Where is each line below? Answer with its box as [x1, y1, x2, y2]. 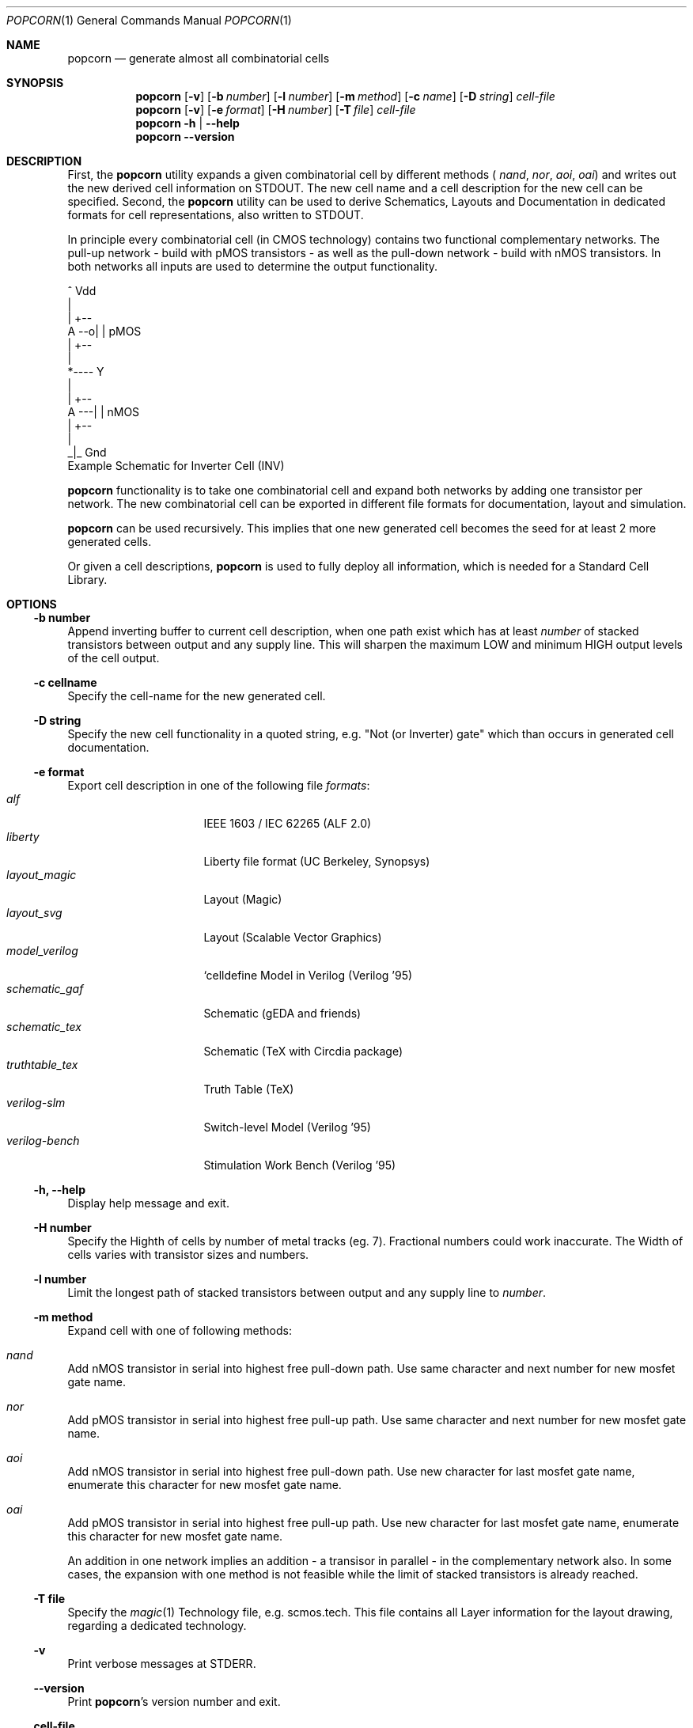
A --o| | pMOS [67, 324, 142, 338]
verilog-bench [6, 1134, 80, 1147]
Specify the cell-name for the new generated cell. [67, 689, 326, 703]
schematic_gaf [6, 982, 84, 995]
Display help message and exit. [67, 1196, 229, 1210]
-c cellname [33, 676, 97, 689]
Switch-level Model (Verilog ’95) [203, 1120, 371, 1134]
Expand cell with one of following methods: [67, 1324, 293, 1337]
